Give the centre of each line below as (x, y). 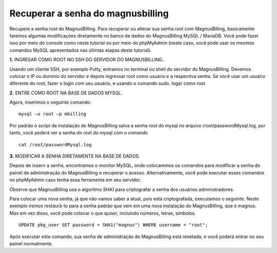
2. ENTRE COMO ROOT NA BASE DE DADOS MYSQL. (66, 93)
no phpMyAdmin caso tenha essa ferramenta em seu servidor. (75, 180)
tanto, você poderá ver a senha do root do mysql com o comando (79, 133)
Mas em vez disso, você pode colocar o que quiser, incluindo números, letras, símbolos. (103, 213)
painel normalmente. (31, 243)
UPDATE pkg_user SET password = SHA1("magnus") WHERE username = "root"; (113, 225)
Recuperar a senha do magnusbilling (89, 13)
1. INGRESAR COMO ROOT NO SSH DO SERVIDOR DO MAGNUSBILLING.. (87, 60)
